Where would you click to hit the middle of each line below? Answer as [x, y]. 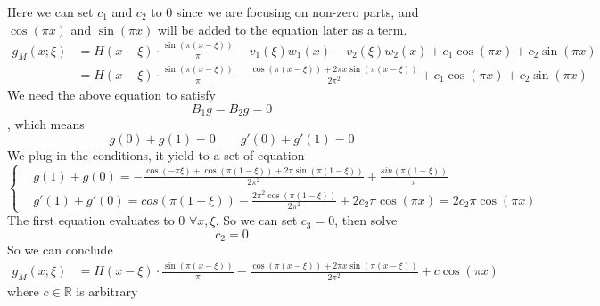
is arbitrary [107, 291]
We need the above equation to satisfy [111, 94]
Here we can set [50, 12]
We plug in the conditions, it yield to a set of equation [156, 154]
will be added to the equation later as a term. [282, 29]
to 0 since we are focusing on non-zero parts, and [285, 12]
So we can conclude [60, 250]
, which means [46, 123]
